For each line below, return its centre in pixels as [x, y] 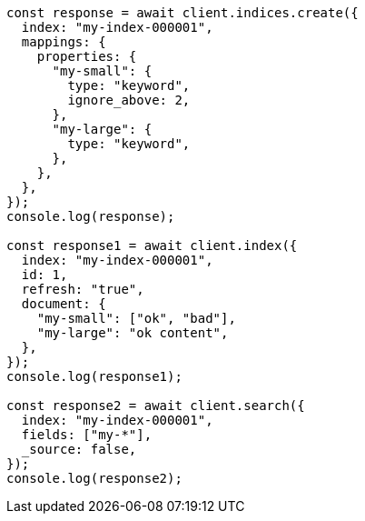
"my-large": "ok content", [133, 333]
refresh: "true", [83, 289]
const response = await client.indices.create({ [182, 13]
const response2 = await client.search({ [156, 406]
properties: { [87, 56]
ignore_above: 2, [129, 100]
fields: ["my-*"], [87, 435]
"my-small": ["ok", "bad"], [136, 318]
